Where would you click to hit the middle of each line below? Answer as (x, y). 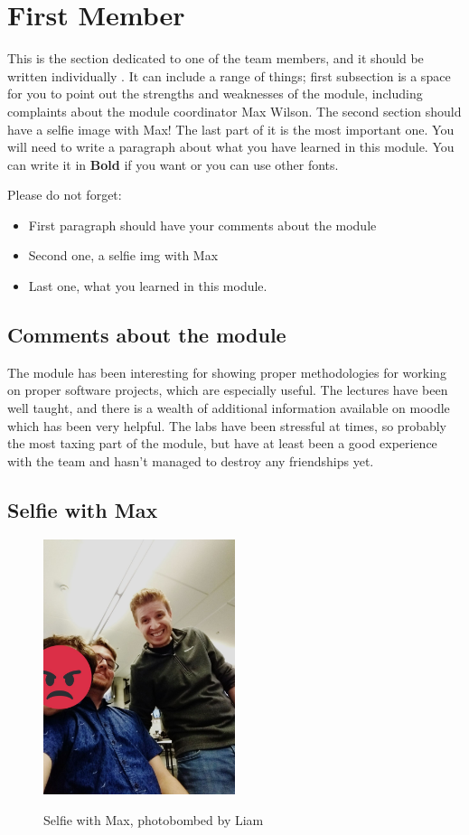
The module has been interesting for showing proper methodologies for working (227, 372)
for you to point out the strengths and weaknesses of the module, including (215, 94)
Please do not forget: (65, 195)
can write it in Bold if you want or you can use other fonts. (173, 164)
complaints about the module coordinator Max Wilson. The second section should (234, 111)
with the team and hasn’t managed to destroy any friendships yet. (191, 460)
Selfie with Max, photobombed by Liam (154, 819)
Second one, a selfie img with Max (123, 255)
